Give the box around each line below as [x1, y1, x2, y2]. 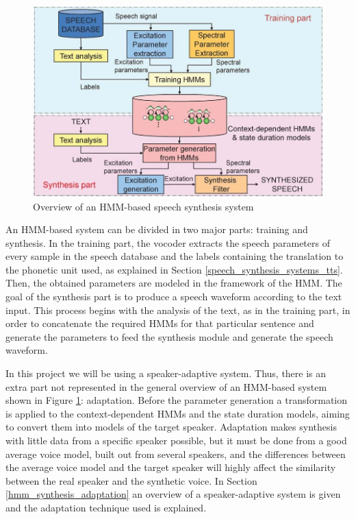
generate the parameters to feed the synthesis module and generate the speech [5, 329, 333, 343]
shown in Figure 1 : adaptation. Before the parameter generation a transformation [5, 393, 348, 407]
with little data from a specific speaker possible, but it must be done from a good [5, 433, 347, 448]
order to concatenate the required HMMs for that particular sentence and [5, 316, 314, 330]
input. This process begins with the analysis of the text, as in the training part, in [5, 302, 351, 317]
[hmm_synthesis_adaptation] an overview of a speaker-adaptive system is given [5, 487, 341, 501]
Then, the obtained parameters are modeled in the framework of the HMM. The [5, 276, 342, 290]
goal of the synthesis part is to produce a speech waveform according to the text [5, 289, 342, 304]
